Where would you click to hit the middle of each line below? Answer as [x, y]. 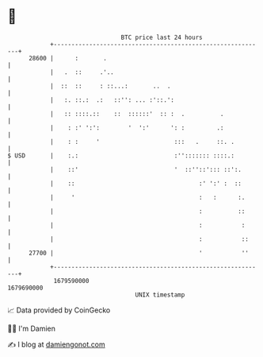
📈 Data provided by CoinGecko [59, 310]
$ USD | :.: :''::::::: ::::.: [121, 155]
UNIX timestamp [160, 295]
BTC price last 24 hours [162, 37]
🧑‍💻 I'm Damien [32, 328]
